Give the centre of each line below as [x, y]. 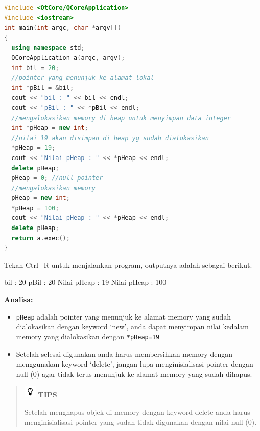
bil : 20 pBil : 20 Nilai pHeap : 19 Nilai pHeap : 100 [85, 282]
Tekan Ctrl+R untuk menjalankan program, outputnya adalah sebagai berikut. [128, 265]
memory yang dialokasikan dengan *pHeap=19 [88, 336]
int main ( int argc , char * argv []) [63, 28]
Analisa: [19, 299]
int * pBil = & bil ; [43, 88]
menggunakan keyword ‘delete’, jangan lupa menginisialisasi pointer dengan [135, 364]
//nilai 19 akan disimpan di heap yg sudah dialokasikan [110, 138]
